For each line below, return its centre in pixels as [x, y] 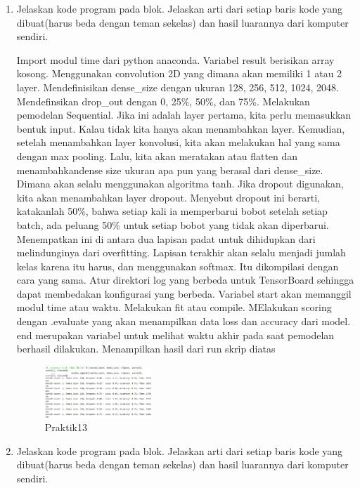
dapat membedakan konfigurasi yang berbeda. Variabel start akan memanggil [184, 293]
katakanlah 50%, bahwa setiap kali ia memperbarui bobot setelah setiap [172, 211]
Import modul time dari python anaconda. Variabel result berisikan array [175, 59]
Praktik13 [66, 427]
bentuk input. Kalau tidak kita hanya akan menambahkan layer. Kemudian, [181, 128]
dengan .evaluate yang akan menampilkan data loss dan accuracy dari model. [184, 321]
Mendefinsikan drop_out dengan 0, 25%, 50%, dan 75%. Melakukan [163, 101]
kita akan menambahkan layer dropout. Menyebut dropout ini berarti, [168, 197]
